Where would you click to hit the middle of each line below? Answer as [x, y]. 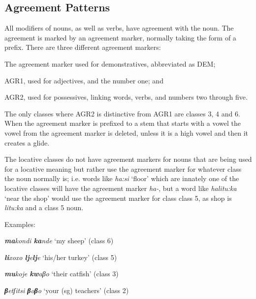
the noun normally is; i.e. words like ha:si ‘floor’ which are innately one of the [122, 178]
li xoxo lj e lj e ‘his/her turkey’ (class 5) [61, 257]
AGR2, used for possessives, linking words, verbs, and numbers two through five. [126, 97]
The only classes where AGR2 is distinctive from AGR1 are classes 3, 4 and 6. [122, 113]
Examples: [20, 224]
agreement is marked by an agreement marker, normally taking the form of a [120, 37]
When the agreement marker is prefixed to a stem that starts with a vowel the [123, 123]
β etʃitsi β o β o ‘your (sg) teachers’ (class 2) [67, 290]
